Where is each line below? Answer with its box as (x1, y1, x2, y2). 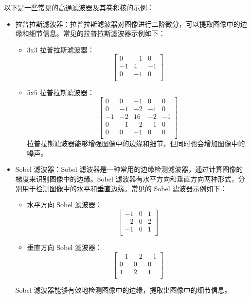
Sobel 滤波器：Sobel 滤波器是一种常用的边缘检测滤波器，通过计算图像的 (15, 164, 243, 174)
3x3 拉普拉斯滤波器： (27, 44, 94, 54)
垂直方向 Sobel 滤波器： (27, 242, 102, 252)
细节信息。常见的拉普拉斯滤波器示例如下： (29, 28, 165, 38)
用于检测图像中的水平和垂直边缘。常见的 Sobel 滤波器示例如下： (22, 183, 227, 193)
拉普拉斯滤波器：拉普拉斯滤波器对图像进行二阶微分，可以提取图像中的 (15, 18, 240, 29)
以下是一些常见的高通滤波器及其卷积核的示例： (4, 2, 154, 12)
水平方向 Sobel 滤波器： (27, 199, 102, 210)
